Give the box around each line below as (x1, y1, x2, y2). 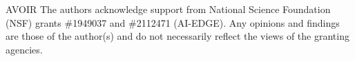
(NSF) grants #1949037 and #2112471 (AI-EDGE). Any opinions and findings (6, 15, 340, 29)
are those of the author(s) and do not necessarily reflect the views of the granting (6, 29, 349, 43)
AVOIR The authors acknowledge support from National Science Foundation (6, 2, 331, 16)
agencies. (6, 42, 43, 56)
